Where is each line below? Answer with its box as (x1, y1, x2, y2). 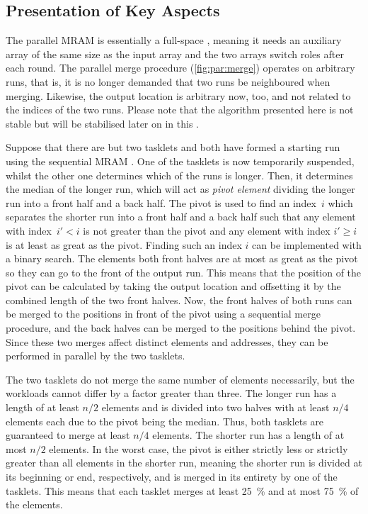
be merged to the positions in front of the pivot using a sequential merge (6, 306, 321, 321)
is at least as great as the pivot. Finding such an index (6, 237, 242, 252)
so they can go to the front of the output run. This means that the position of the (6, 264, 362, 279)
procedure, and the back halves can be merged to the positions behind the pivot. (6, 320, 356, 335)
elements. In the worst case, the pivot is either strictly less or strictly (49, 441, 348, 456)
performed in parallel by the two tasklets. (6, 348, 185, 363)
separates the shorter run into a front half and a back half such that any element (6, 209, 356, 224)
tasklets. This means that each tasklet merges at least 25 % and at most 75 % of (6, 483, 359, 498)
